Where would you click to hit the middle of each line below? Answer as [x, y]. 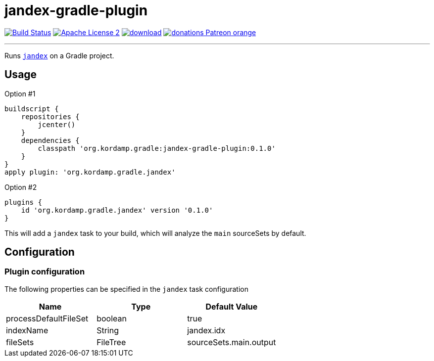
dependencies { [50, 140]
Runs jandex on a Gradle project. [59, 55]
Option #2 [21, 187]
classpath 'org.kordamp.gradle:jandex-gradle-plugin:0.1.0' [157, 148]
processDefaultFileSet [47, 318]
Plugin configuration [45, 272]
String [108, 330]
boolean [112, 318]
